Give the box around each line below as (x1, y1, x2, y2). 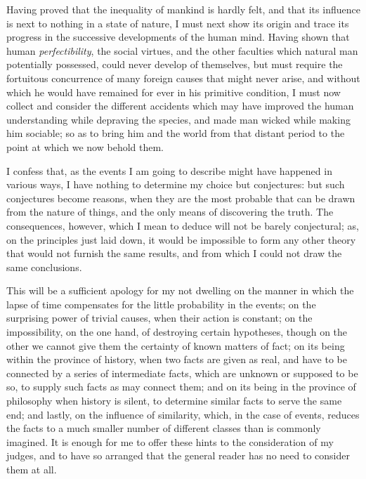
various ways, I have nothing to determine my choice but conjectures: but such (6, 177, 345, 192)
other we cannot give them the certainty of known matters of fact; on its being (6, 338, 345, 353)
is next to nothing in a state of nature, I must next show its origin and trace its (6, 15, 349, 30)
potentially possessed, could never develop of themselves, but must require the (6, 57, 343, 72)
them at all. (6, 462, 57, 476)
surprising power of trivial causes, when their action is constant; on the (6, 310, 313, 325)
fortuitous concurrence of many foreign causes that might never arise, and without (6, 70, 360, 85)
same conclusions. (6, 259, 82, 274)
